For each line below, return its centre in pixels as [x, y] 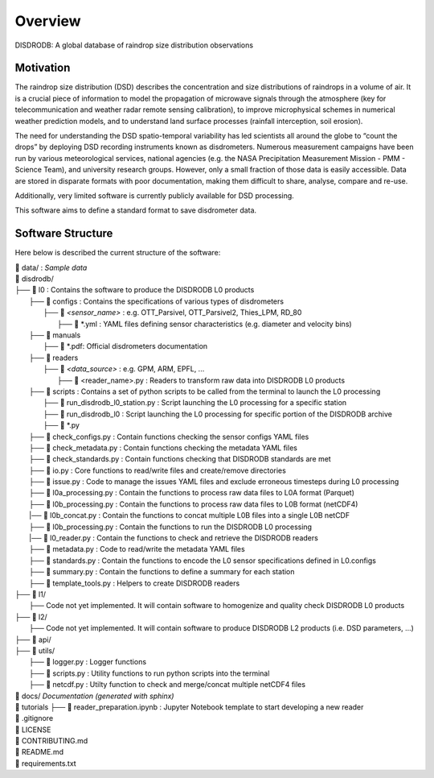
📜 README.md [39, 752]
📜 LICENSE [33, 730]
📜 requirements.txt [45, 763]
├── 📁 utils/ [35, 650]
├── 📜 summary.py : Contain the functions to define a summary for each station [162, 572]
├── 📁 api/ [33, 639]
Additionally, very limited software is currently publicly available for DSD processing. [155, 195]
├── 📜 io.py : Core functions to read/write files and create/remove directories [158, 470]
